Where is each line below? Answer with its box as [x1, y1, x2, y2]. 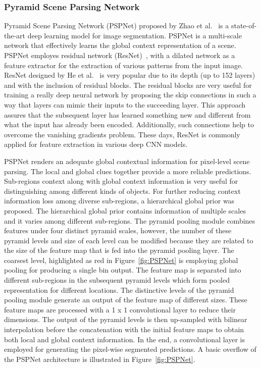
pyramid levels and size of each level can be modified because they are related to [4, 235, 253, 245]
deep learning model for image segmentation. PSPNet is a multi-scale [27, 30, 242, 40]
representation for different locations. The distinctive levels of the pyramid [4, 284, 234, 295]
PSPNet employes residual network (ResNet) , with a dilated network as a [4, 50, 235, 60]
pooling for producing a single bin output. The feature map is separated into [4, 265, 241, 275]
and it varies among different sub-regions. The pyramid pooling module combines [4, 215, 255, 226]
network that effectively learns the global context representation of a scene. [4, 40, 236, 50]
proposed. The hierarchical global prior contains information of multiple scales [4, 205, 246, 216]
